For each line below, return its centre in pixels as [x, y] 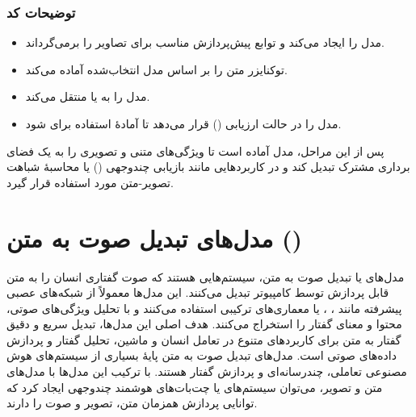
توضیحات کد [41, 12]
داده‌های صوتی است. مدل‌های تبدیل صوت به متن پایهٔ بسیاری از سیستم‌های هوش [202, 355]
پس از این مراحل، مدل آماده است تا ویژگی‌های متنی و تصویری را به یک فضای [195, 150]
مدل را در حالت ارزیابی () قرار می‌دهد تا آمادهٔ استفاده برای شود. [183, 123]
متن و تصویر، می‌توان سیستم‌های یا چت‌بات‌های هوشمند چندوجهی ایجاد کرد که [195, 387]
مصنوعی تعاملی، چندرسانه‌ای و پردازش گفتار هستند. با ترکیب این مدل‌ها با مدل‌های [207, 371]
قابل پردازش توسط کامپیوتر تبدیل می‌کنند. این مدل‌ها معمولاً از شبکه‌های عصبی [198, 292]
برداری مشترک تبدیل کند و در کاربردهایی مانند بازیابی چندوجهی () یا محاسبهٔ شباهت [208, 167]
